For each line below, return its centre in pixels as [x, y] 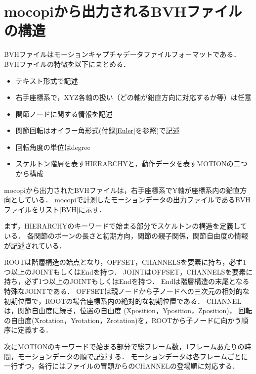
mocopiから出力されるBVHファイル [123, 11]
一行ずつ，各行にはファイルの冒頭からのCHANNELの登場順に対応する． [122, 366]
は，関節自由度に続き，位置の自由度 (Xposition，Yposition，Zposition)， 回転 [128, 310]
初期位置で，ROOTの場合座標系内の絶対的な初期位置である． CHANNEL [123, 301]
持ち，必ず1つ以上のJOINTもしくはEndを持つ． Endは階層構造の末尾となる [127, 281]
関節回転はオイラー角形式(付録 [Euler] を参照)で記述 [98, 130]
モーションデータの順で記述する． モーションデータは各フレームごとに [133, 356]
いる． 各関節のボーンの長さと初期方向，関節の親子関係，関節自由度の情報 [126, 236]
